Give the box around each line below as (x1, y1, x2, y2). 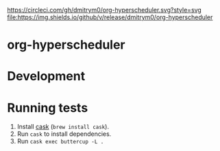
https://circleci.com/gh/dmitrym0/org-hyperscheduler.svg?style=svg (7, 6, 202, 14)
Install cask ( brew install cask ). (16, 123, 110, 131)
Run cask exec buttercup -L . (16, 137, 104, 146)
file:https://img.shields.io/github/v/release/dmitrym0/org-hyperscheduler (7, 13, 213, 21)
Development (7, 69, 86, 84)
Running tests (7, 100, 88, 115)
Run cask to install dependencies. (16, 130, 112, 138)
